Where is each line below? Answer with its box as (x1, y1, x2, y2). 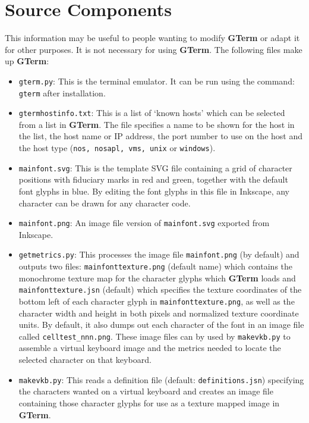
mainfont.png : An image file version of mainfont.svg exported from (18, 217, 270, 229)
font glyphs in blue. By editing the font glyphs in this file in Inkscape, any (18, 184, 289, 197)
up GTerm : (5, 55, 49, 67)
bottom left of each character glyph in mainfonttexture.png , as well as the (18, 294, 295, 307)
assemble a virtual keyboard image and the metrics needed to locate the (18, 341, 281, 354)
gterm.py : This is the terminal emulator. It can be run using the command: (18, 74, 295, 87)
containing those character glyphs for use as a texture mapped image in (18, 396, 280, 409)
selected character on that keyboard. (18, 353, 152, 366)
